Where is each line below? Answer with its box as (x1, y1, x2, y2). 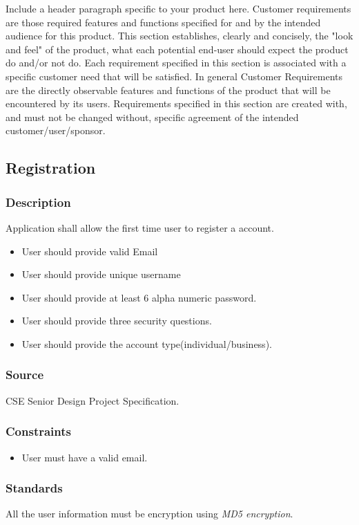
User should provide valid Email (21, 243, 158, 258)
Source (6, 366, 44, 383)
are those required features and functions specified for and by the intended (6, 15, 321, 29)
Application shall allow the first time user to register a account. (6, 220, 274, 234)
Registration (6, 157, 96, 178)
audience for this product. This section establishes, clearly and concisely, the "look (6, 28, 353, 43)
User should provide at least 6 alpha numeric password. (21, 290, 257, 304)
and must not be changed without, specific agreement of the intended (6, 109, 299, 124)
